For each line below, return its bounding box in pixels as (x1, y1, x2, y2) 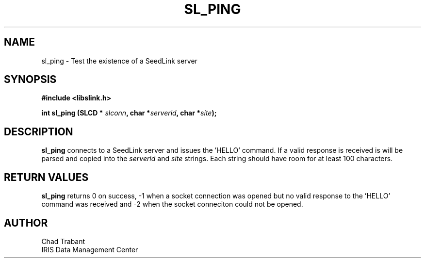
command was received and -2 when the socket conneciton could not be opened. (41, 200, 303, 209)
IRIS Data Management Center (41, 245, 138, 254)
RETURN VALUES (4, 171, 89, 183)
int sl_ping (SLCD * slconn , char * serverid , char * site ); (41, 109, 217, 117)
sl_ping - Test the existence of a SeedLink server (41, 56, 197, 65)
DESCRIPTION (4, 125, 73, 138)
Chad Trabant (41, 237, 85, 246)
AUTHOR (4, 216, 48, 229)
